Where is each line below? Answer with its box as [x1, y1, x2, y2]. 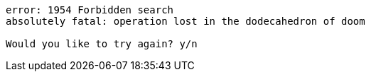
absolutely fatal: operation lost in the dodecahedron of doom [6, 16, 365, 27]
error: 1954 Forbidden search [6, 4, 174, 16]
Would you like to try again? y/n [6, 38, 198, 49]
